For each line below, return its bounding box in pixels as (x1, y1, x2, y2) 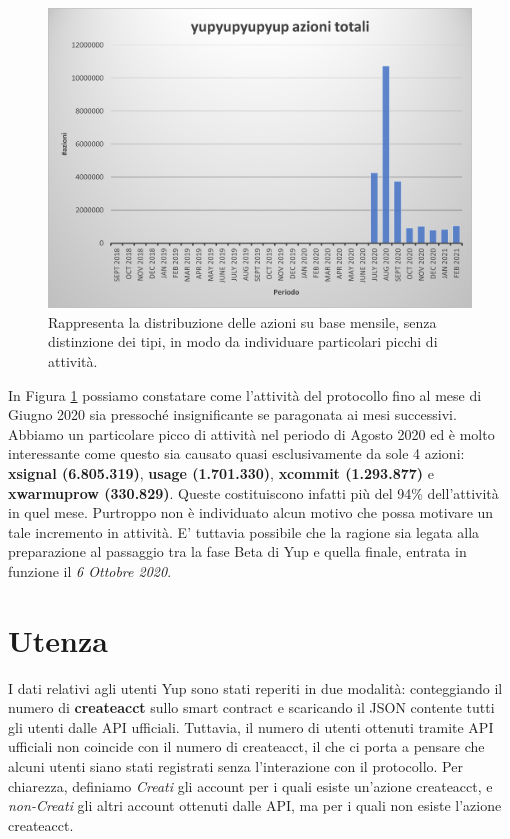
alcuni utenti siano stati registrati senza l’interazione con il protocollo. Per (8, 756, 463, 776)
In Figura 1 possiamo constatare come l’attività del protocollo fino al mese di (8, 384, 482, 405)
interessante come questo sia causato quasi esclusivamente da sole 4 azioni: (8, 443, 465, 464)
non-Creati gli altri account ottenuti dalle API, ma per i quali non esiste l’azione (8, 795, 502, 816)
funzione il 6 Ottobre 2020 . (8, 560, 172, 581)
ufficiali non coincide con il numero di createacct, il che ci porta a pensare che (8, 736, 485, 757)
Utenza (8, 619, 108, 660)
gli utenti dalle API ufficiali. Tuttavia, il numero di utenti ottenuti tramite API (8, 716, 494, 737)
